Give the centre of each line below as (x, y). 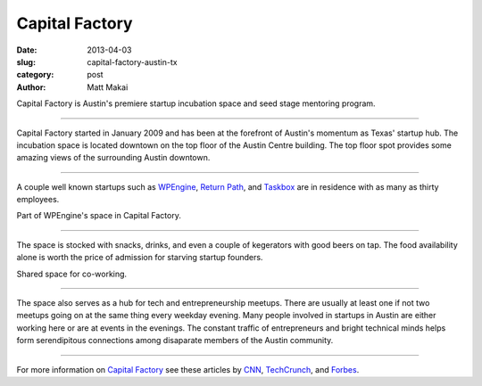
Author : (31, 87)
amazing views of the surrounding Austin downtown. (113, 158)
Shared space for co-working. (72, 274)
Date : (27, 50)
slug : (26, 62)
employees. (38, 200)
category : (35, 75)
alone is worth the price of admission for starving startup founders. (140, 258)
